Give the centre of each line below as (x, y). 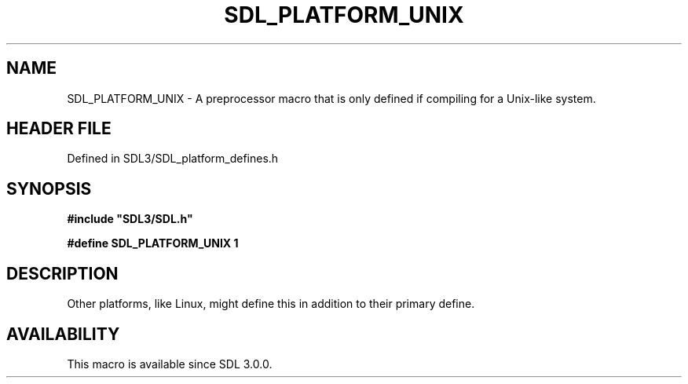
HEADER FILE (59, 129)
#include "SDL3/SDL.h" (130, 219)
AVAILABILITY (63, 334)
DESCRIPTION (62, 273)
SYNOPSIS (49, 188)
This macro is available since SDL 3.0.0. (170, 364)
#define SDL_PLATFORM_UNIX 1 (153, 243)
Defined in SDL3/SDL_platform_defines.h (173, 159)
